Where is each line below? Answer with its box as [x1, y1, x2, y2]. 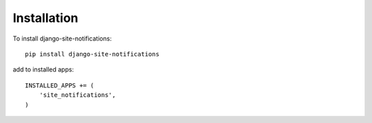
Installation [12, 10, 79, 25]
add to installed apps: [12, 65, 74, 74]
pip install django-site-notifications [25, 50, 160, 58]
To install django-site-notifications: [12, 34, 112, 43]
